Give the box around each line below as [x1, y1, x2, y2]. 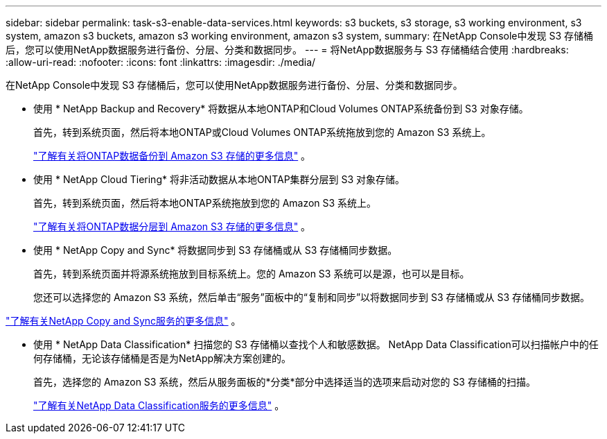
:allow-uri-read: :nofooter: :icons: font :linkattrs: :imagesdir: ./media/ [6, 56, 316, 68]
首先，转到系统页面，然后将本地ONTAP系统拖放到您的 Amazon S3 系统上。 [33, 197, 377, 209]
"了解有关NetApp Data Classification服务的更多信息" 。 [33, 399, 285, 411]
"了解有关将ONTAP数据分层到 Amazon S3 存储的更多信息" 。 [33, 221, 311, 232]
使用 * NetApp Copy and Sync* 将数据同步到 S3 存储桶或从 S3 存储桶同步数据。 [33, 244, 398, 256]
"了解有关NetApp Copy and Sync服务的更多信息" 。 [6, 315, 241, 327]
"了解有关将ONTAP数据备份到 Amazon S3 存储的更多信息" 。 [33, 150, 311, 162]
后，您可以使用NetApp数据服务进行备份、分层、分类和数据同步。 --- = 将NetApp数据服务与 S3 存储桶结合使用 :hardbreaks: [6, 44, 569, 55]
